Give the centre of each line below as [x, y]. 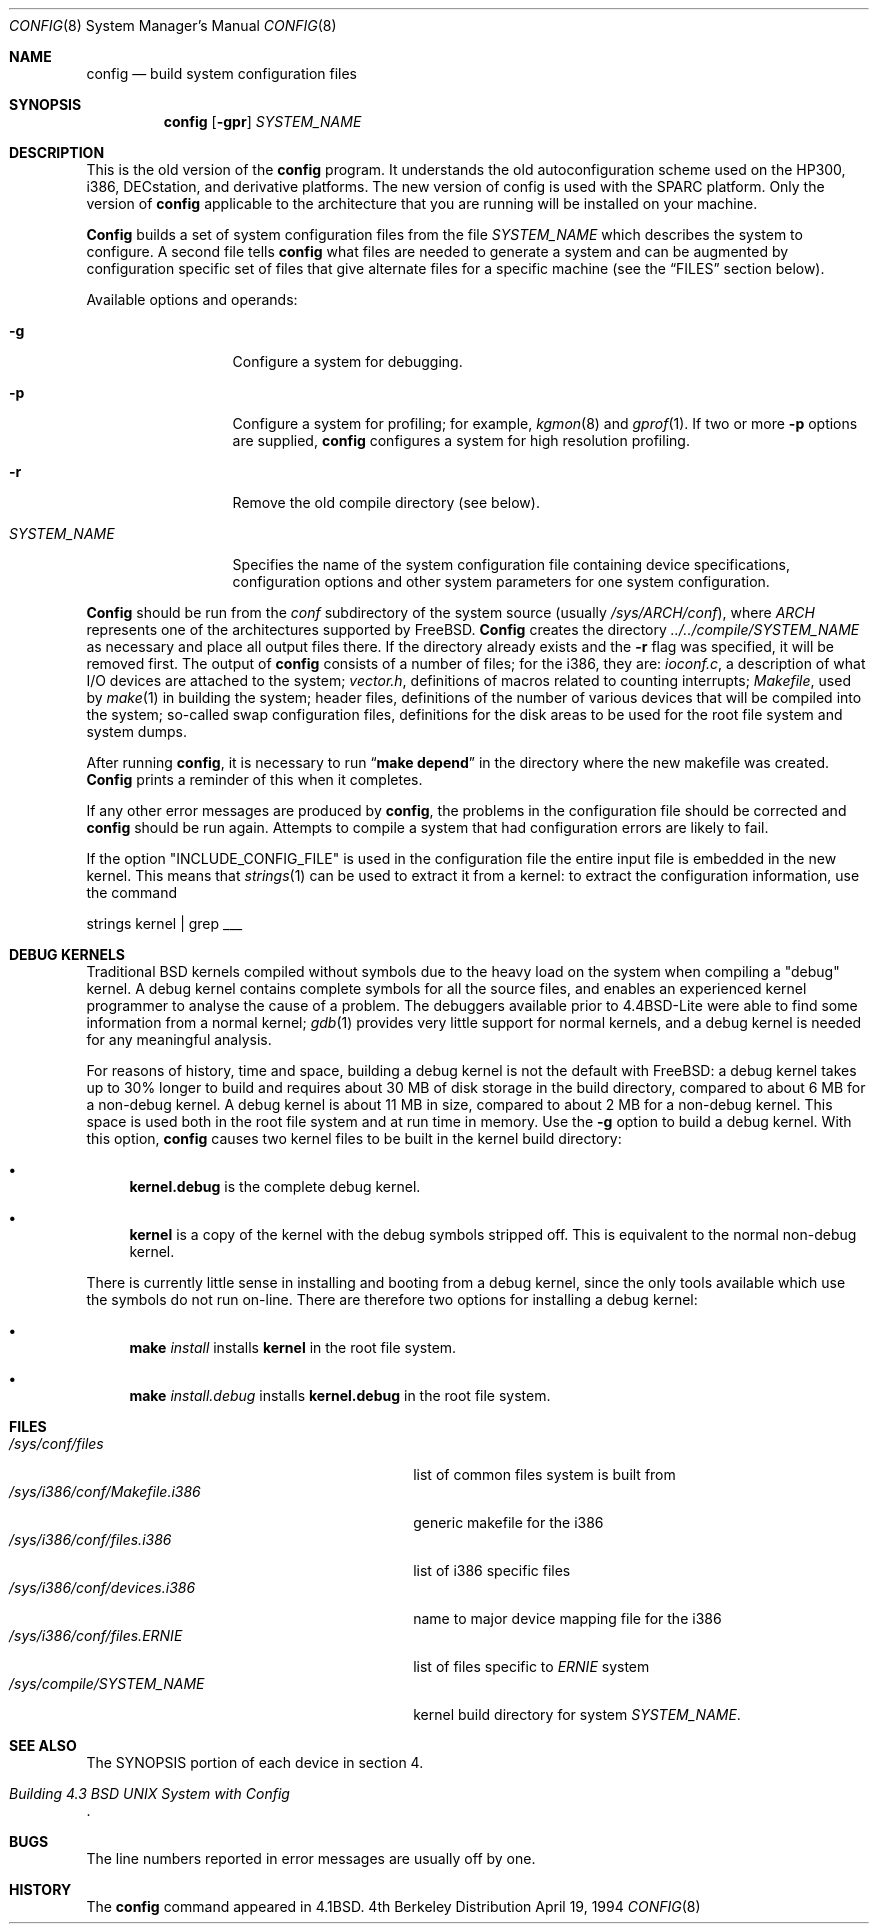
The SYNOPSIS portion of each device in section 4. [255, 1762]
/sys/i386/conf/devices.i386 [102, 1587]
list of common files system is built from [544, 1474]
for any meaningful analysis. [179, 1039]
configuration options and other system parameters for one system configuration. [501, 581]
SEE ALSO [43, 1745]
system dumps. [136, 731]
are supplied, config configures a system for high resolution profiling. [461, 440]
